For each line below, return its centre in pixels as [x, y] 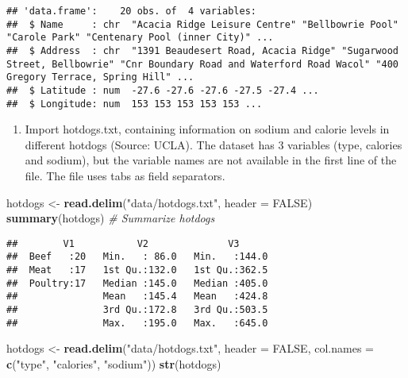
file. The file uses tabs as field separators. [125, 176]
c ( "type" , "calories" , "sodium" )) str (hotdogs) [114, 364]
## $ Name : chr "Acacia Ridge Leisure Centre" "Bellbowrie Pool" [202, 24]
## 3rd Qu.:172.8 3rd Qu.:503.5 [137, 310]
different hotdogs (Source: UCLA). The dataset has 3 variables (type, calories [214, 144]
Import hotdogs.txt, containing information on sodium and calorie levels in [207, 129]
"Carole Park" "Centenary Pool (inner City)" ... [140, 38]
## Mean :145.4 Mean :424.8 [137, 297]
